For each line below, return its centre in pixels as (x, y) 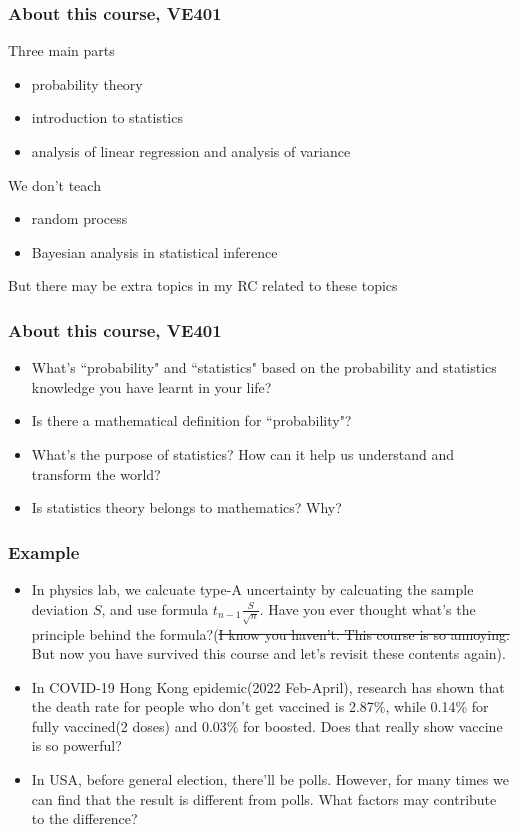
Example (44, 551)
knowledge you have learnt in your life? (151, 386)
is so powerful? (76, 745)
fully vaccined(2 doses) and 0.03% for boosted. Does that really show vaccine (267, 725)
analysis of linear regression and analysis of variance (191, 151)
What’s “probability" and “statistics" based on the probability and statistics (264, 367)
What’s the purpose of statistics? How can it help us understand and (242, 453)
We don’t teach (54, 184)
